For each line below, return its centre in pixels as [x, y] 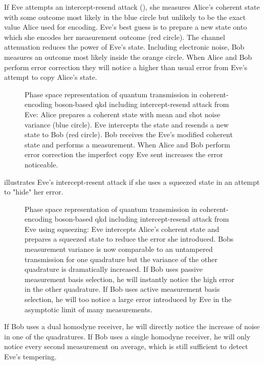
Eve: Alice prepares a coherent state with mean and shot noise [123, 114]
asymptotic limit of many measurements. [89, 309]
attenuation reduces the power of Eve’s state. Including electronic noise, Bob [124, 47]
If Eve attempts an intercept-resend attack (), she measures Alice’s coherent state [132, 7]
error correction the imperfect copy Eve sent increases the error [124, 154]
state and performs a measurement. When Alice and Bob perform [127, 144]
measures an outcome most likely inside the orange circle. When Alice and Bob [128, 57]
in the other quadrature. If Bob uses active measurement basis [122, 289]
